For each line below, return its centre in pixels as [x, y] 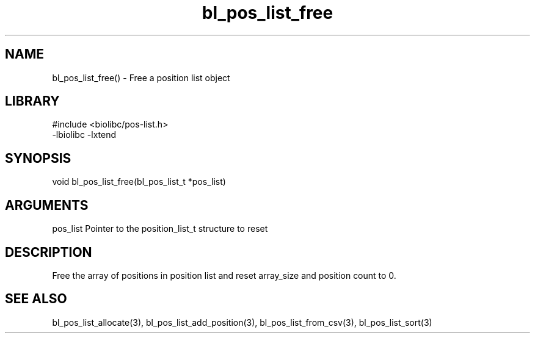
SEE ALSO [36, 299]
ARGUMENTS [47, 205]
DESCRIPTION [49, 252]
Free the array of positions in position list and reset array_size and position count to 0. [224, 275]
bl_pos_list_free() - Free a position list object [141, 77]
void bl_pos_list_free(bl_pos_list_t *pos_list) [139, 182]
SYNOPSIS [38, 158]
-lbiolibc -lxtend [84, 135]
